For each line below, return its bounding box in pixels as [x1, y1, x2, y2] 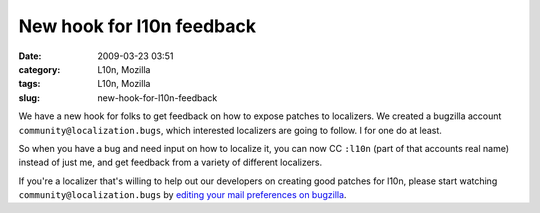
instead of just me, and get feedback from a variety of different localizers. [18, 156, 323, 169]
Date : [18, 50, 42, 62]
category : [18, 63, 61, 75]
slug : [18, 91, 40, 104]
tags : [18, 78, 41, 90]
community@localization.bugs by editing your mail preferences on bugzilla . [18, 189, 347, 201]
